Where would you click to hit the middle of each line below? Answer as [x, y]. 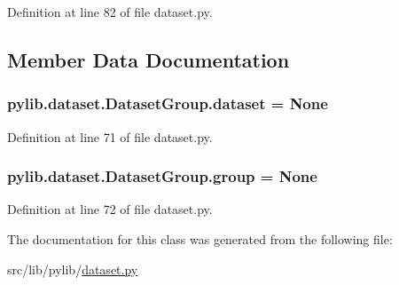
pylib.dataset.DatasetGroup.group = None [162, 176]
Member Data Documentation [149, 59]
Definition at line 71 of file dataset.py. [110, 136]
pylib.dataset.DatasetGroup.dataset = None [168, 103]
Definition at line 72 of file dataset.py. [110, 209]
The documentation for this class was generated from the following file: [200, 239]
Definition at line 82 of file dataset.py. [110, 12]
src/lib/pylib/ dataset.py [73, 269]
